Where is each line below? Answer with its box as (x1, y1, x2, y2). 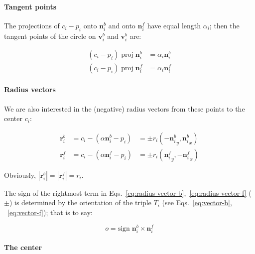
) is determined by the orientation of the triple (9, 197, 151, 208)
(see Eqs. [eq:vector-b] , (162, 197, 232, 208)
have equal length (147, 20, 201, 30)
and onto (108, 20, 135, 30)
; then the (209, 20, 240, 30)
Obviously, (4, 169, 36, 180)
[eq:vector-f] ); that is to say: (7, 207, 93, 218)
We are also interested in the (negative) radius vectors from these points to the (4, 103, 245, 114)
